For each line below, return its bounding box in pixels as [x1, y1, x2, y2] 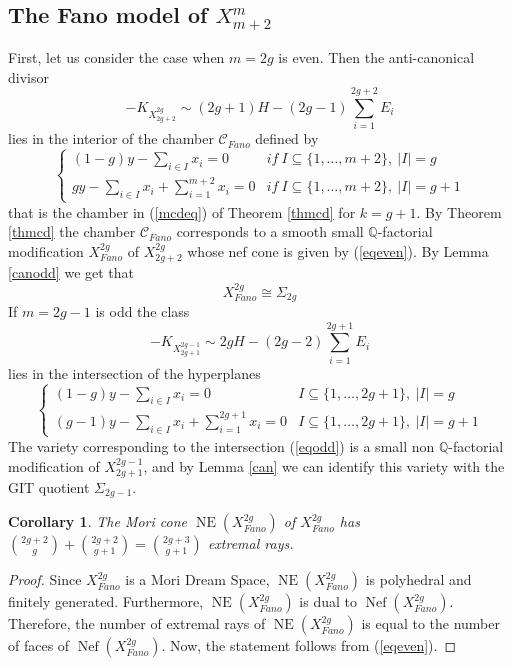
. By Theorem [416, 201, 502, 222]
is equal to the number [361, 613, 501, 634]
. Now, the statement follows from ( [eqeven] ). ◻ [161, 635, 457, 656]
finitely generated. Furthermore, [8, 591, 204, 612]
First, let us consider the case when [8, 46, 225, 67]
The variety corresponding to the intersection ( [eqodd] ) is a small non [8, 435, 435, 456]
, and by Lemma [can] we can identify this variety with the [143, 455, 505, 476]
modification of [8, 455, 100, 476]
